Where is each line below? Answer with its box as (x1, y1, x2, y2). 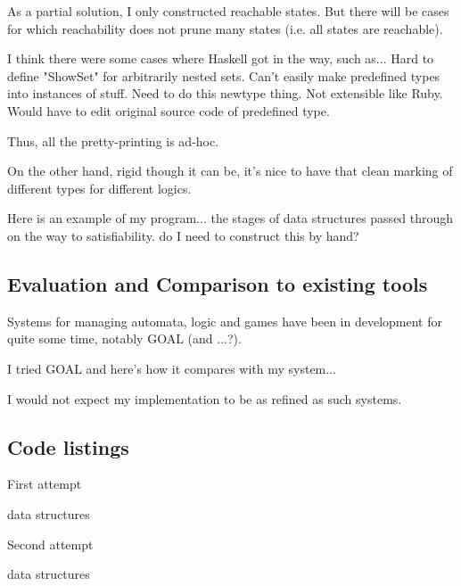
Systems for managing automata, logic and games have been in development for (7, 311, 442, 330)
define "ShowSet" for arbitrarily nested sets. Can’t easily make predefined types (7, 66, 440, 85)
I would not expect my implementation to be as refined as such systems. (7, 389, 402, 408)
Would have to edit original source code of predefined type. (7, 101, 330, 120)
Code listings (7, 433, 129, 460)
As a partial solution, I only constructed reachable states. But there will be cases (7, 2, 449, 20)
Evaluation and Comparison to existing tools (7, 269, 428, 297)
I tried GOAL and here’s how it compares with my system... (7, 359, 336, 377)
